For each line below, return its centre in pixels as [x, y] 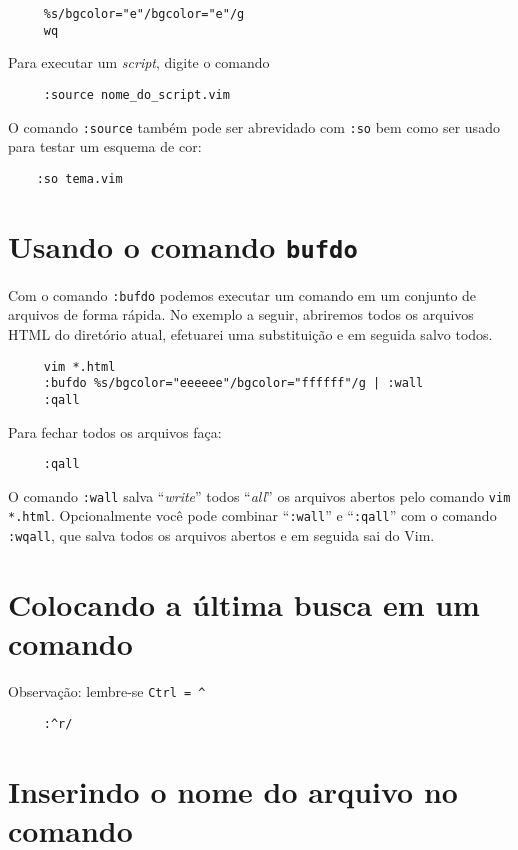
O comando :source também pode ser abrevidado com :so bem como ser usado [254, 126]
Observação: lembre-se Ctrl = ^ [107, 691]
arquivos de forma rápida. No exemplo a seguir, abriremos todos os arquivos [241, 314]
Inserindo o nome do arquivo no [233, 790]
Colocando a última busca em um [244, 603]
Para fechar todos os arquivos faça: [115, 431]
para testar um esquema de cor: [105, 146]
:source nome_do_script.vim [136, 94]
